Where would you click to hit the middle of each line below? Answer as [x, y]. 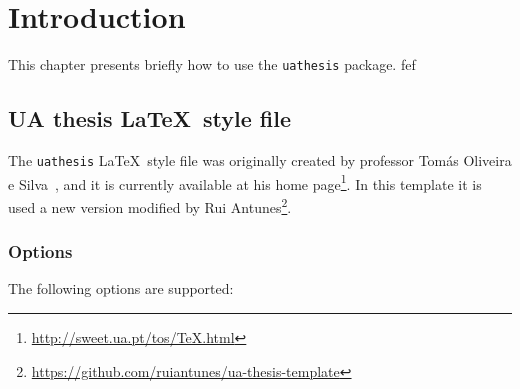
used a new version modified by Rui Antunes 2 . [150, 205]
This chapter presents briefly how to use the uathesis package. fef [212, 64]
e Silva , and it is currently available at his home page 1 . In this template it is [245, 182]
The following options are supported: [121, 288]
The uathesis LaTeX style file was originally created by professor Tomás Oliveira [260, 159]
